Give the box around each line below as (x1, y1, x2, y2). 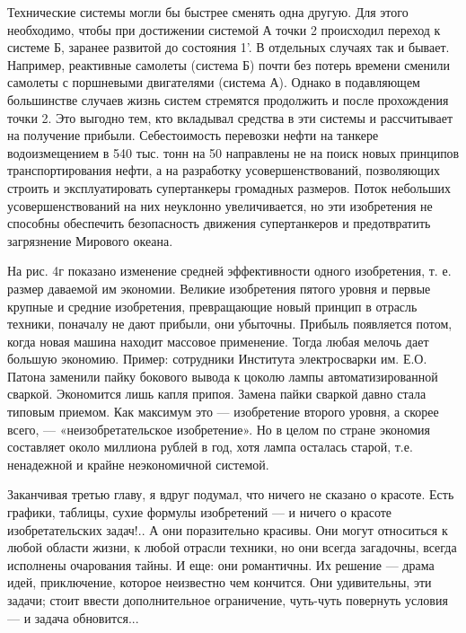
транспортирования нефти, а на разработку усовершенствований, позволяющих (7, 161, 440, 180)
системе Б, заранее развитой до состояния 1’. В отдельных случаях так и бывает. (7, 38, 450, 57)
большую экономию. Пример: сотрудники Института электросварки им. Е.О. (7, 349, 427, 368)
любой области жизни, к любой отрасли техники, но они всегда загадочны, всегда (7, 538, 457, 557)
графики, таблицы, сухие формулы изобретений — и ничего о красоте (7, 503, 392, 522)
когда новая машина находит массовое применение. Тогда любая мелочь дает (7, 331, 429, 350)
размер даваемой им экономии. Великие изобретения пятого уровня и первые (7, 278, 431, 297)
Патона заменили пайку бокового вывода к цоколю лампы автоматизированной (7, 366, 438, 385)
